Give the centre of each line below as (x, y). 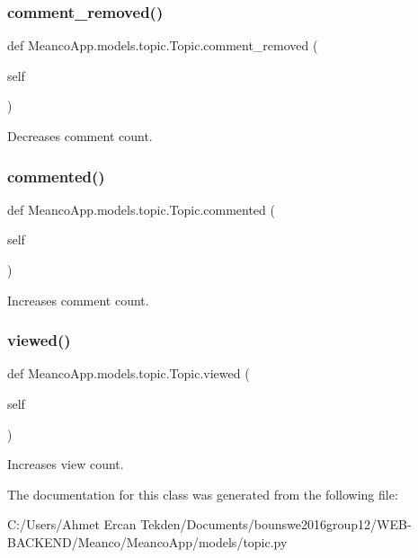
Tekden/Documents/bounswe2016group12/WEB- (276, 524)
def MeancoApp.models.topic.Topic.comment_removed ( (163, 45)
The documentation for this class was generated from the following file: (203, 494)
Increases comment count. (78, 300)
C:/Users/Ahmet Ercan (72, 524)
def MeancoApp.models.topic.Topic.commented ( (141, 209)
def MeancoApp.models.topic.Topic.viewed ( (129, 373)
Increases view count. (66, 464)
